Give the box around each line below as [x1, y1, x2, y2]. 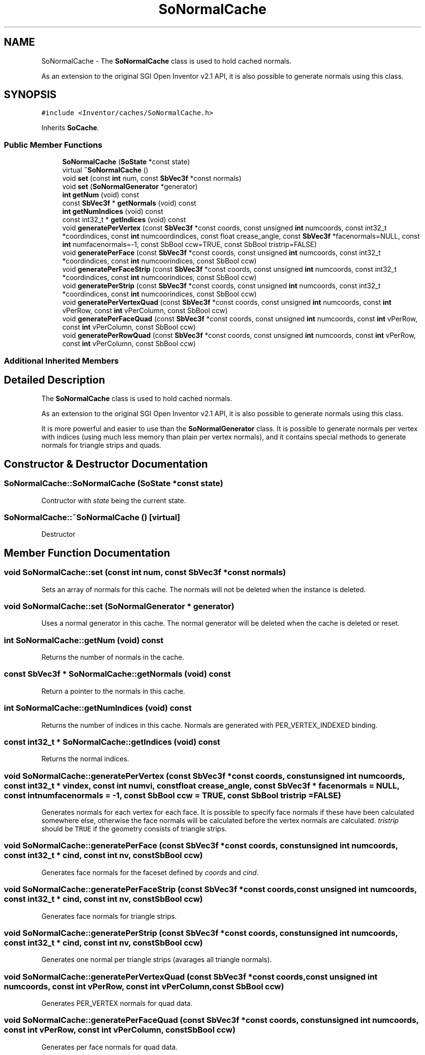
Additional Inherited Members [4, 355, 119, 366]
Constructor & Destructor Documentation [4, 457, 208, 470]
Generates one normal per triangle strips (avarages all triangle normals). [41, 955, 272, 964]
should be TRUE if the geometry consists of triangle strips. [41, 825, 227, 833]
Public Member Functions [4, 140, 102, 150]
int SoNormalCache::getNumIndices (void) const [4, 703, 192, 713]
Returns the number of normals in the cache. [41, 653, 184, 662]
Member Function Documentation [4, 546, 170, 559]
